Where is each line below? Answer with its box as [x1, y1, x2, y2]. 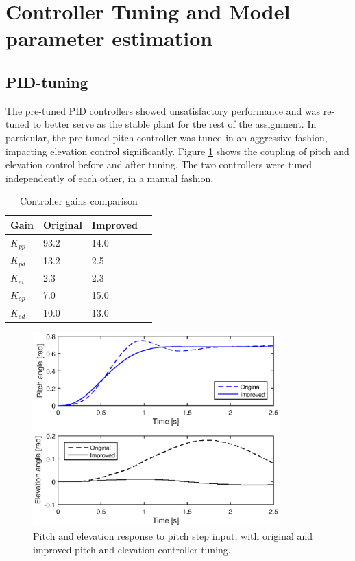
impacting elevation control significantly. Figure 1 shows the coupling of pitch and [5, 144, 350, 158]
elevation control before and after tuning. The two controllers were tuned [5, 157, 313, 172]
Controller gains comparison [20, 194, 138, 208]
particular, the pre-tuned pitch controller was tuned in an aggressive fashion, [5, 130, 328, 144]
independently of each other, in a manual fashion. [5, 170, 214, 185]
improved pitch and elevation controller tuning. [33, 542, 231, 556]
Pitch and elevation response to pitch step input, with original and [33, 529, 313, 543]
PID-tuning [5, 71, 88, 92]
